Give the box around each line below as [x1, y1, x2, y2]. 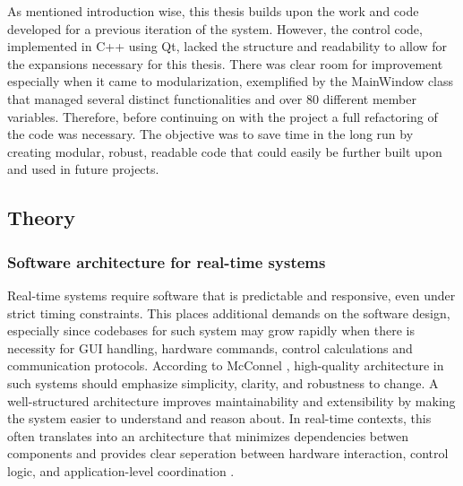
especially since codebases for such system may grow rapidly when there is [7, 321, 415, 340]
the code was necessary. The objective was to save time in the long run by [7, 125, 414, 143]
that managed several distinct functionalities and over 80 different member [7, 89, 416, 108]
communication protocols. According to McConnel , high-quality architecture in [7, 356, 444, 375]
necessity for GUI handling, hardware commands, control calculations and [7, 338, 413, 357]
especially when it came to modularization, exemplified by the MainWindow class [7, 72, 454, 91]
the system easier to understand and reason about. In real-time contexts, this [7, 409, 432, 428]
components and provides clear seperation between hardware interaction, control [7, 444, 449, 463]
